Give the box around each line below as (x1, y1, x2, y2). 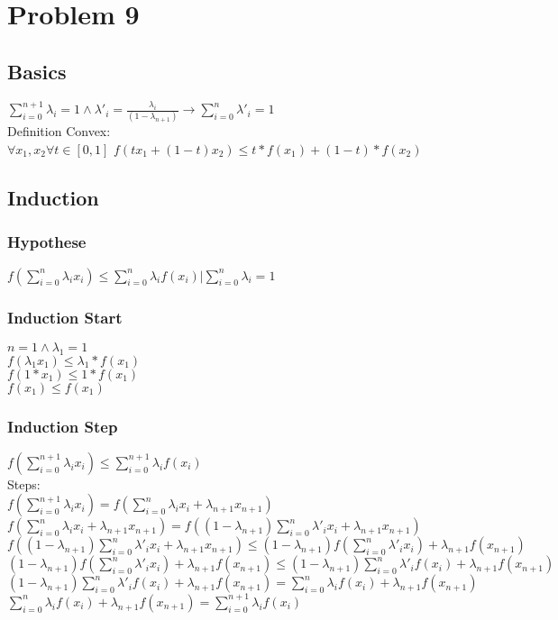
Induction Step (7, 415, 118, 437)
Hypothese (7, 231, 87, 253)
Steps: (7, 474, 41, 493)
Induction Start (7, 305, 123, 328)
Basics (7, 57, 67, 85)
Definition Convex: (7, 122, 111, 141)
